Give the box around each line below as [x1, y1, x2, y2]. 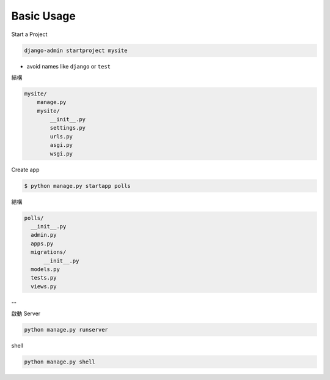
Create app [11, 166, 40, 173]
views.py [31, 283, 57, 290]
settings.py [50, 124, 86, 132]
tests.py [31, 274, 57, 281]
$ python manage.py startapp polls [24, 182, 131, 189]
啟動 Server [11, 310, 41, 318]
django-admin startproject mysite [24, 47, 128, 54]
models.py [31, 266, 61, 272]
